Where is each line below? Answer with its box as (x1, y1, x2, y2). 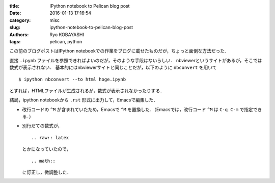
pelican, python (49, 38, 82, 44)
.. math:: (31, 158, 56, 164)
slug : (9, 24, 20, 31)
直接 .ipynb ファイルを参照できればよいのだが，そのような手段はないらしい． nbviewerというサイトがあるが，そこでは (9, 57, 262, 63)
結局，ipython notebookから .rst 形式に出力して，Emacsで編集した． (9, 97, 158, 103)
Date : (9, 10, 21, 16)
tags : (9, 38, 21, 44)
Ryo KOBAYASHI (49, 31, 84, 38)
